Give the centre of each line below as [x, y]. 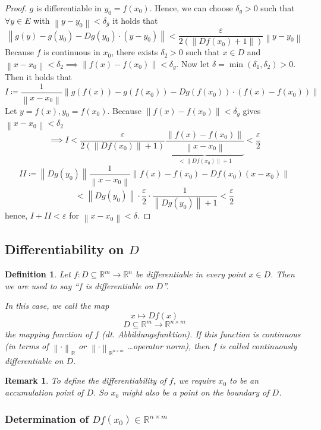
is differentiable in [69, 8]
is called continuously [258, 346]
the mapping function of [48, 334]
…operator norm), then [169, 346]
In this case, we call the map [57, 306]
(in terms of [27, 346]
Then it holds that [38, 77]
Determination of [47, 418]
